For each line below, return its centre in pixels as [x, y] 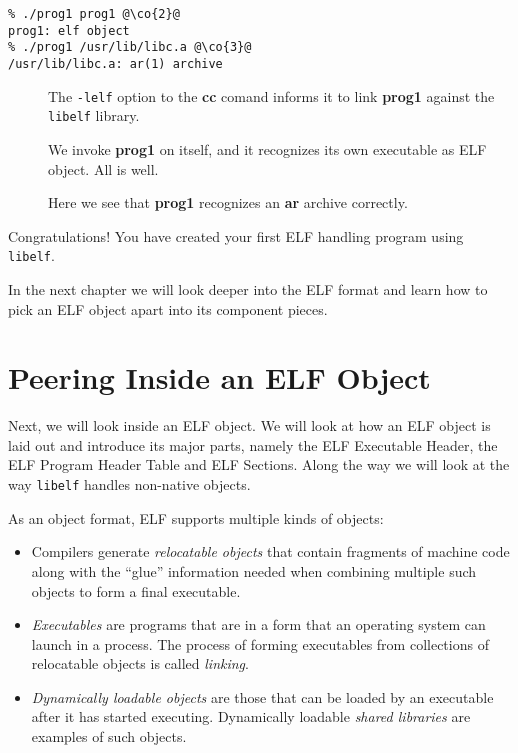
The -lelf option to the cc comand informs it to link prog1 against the [271, 95]
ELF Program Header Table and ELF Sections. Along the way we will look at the [259, 464]
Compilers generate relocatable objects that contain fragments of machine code [270, 551]
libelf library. [94, 115]
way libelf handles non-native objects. [129, 484]
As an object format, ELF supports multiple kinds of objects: [196, 517]
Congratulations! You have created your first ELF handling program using [236, 235]
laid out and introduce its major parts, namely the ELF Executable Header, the [253, 444]
